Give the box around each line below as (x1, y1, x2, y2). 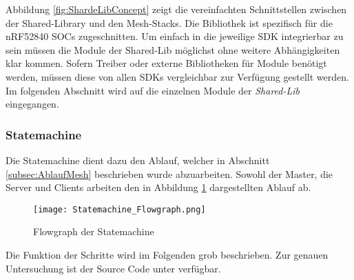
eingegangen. (6, 97, 59, 111)
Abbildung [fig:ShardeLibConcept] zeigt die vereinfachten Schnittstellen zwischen (6, 2, 347, 16)
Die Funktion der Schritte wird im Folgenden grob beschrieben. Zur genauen (6, 248, 329, 261)
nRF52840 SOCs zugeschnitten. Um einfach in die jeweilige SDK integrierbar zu (6, 29, 344, 43)
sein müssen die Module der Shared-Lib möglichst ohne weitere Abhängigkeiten (6, 42, 340, 57)
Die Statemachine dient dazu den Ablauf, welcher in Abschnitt (6, 152, 270, 167)
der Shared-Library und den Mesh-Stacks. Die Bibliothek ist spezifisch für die (6, 15, 333, 30)
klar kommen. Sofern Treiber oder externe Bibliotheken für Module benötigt (6, 56, 327, 70)
